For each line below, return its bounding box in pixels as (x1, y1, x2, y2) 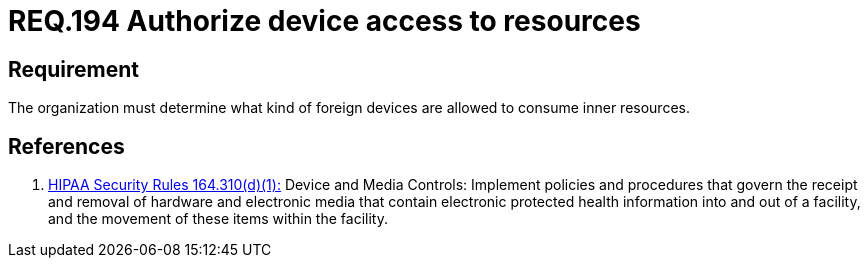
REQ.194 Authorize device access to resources (8, 4, 641, 38)
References (8, 133, 125, 159)
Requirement (8, 56, 140, 82)
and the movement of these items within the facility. (48, 210, 388, 228)
